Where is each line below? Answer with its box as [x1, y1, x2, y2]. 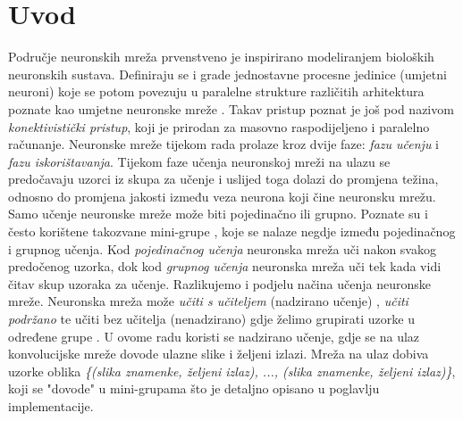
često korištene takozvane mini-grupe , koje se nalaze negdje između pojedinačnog [8, 222, 456, 241]
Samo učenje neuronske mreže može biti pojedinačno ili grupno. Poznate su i [8, 204, 428, 223]
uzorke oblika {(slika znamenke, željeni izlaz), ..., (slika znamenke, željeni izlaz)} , [8, 361, 456, 380]
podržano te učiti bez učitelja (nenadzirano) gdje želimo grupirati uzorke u [8, 310, 415, 328]
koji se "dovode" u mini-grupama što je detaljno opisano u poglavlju [8, 379, 380, 398]
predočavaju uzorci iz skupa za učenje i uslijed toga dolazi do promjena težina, [8, 169, 439, 188]
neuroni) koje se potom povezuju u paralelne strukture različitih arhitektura [8, 82, 425, 101]
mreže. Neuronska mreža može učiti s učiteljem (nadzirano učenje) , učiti [8, 292, 408, 310]
